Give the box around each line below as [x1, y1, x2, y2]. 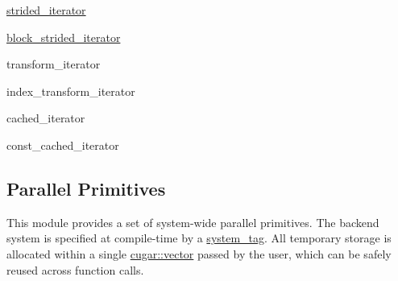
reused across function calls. [6, 261, 144, 278]
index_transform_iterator [6, 82, 135, 99]
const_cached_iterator [6, 136, 119, 153]
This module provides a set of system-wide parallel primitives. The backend [6, 213, 379, 230]
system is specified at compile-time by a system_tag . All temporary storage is [6, 229, 392, 246]
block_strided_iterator [6, 28, 121, 45]
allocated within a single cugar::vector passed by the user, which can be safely [6, 245, 392, 262]
